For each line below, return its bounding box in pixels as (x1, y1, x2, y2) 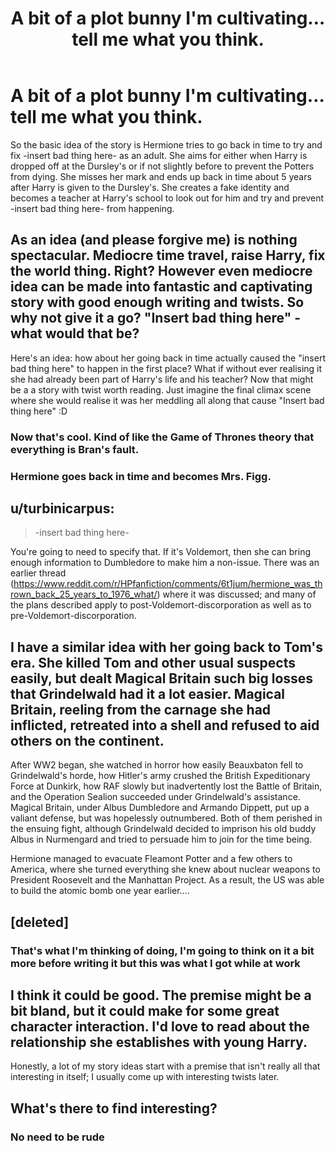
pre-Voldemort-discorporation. (10, 610, 137, 622)
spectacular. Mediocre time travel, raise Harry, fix (10, 247, 326, 264)
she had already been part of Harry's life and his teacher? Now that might (10, 373, 314, 385)
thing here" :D (10, 405, 68, 417)
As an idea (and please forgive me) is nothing (10, 232, 298, 249)
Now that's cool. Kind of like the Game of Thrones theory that (10, 430, 315, 444)
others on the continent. (10, 732, 165, 749)
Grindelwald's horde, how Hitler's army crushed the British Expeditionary (10, 770, 311, 782)
